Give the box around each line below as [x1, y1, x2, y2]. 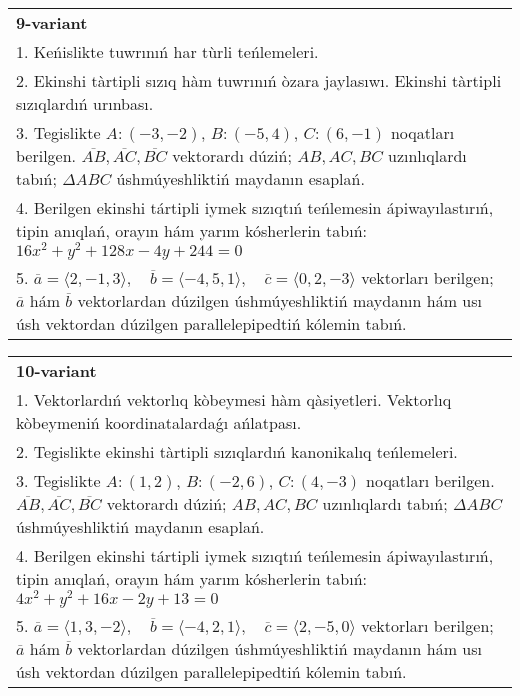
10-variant [16, 358, 97, 382]
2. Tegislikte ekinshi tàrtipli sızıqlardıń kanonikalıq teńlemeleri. [16, 439, 458, 463]
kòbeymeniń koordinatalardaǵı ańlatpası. [16, 410, 302, 434]
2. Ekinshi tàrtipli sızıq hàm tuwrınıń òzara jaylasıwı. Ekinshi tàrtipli [16, 69, 502, 92]
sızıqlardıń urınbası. [16, 92, 154, 115]
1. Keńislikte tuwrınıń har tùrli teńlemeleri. [16, 40, 319, 63]
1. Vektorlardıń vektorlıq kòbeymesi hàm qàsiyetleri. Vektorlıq [16, 387, 452, 411]
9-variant [16, 11, 88, 34]
